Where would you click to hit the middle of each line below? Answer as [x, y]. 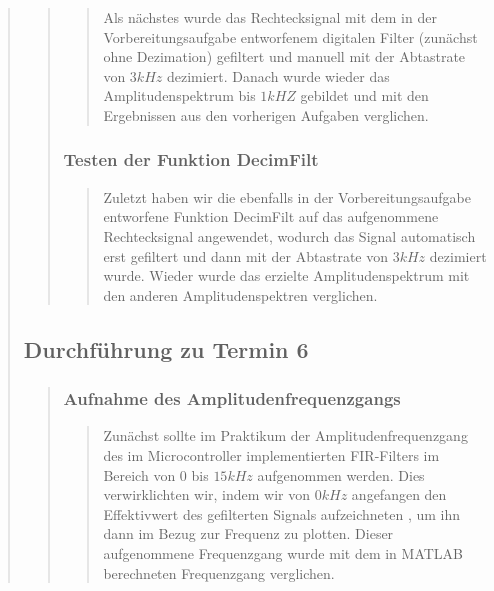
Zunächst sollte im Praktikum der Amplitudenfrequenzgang [285, 435]
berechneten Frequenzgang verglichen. [219, 572]
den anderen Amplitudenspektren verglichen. [240, 294]
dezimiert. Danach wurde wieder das [278, 75]
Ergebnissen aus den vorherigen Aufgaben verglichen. [266, 114]
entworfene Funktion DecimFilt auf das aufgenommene [271, 216]
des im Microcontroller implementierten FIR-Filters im [271, 454]
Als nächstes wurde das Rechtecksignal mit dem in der [270, 17]
